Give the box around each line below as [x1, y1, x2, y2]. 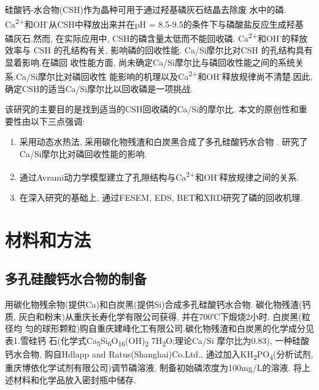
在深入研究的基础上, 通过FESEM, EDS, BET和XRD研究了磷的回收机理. [19, 190, 303, 203]
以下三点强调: [30, 114, 85, 127]
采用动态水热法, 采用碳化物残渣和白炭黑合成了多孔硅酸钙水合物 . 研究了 [19, 135, 308, 148]
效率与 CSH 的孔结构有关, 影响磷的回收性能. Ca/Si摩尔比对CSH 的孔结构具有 [5, 44, 313, 57]
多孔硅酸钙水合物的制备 [5, 269, 147, 288]
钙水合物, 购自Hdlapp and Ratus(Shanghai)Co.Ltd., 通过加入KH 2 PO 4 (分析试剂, [5, 347, 313, 362]
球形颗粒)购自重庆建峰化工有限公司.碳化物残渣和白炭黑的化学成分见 [42, 322, 314, 335]
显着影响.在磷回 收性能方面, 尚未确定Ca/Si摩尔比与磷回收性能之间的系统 [5, 55, 295, 68]
